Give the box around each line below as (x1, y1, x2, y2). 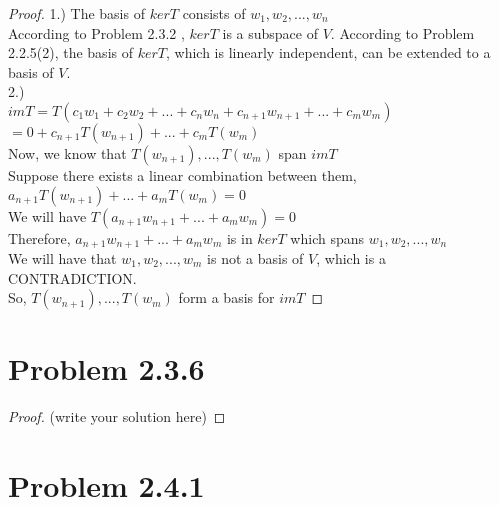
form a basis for (178, 287, 275, 308)
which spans (290, 227, 365, 248)
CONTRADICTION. (8, 267, 137, 288)
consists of (182, 3, 246, 23)
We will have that (8, 248, 117, 269)
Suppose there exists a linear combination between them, (8, 164, 357, 185)
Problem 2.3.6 (8, 348, 205, 389)
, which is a (316, 248, 386, 269)
